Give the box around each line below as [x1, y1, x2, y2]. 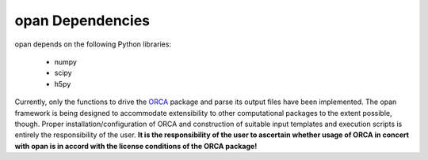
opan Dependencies [14, 12, 151, 29]
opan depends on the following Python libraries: [14, 39, 172, 49]
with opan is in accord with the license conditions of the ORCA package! [14, 141, 258, 151]
